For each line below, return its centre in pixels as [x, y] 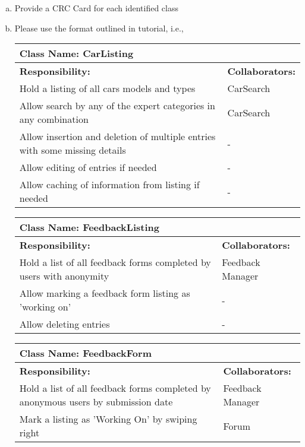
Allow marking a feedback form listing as [105, 293]
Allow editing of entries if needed [88, 167]
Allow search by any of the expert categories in [117, 106]
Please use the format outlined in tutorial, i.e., [99, 28]
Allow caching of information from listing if [109, 185]
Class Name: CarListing [76, 53]
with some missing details [73, 150]
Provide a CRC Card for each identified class [96, 8]
